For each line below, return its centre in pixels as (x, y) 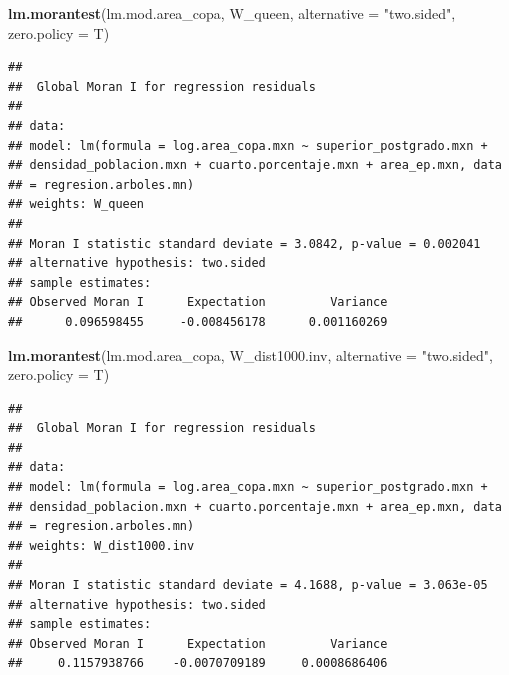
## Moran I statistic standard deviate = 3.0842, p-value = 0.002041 (244, 243)
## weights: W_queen (76, 204)
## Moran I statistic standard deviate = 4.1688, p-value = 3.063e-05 (248, 585)
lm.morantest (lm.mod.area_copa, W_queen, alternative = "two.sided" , (232, 13)
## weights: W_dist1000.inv (101, 545)
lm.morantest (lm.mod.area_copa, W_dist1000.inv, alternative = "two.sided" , (250, 354)
